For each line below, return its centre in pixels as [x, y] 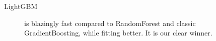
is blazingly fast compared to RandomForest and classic [110, 23]
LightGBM [21, 6]
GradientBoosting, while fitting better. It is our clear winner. [118, 33]
